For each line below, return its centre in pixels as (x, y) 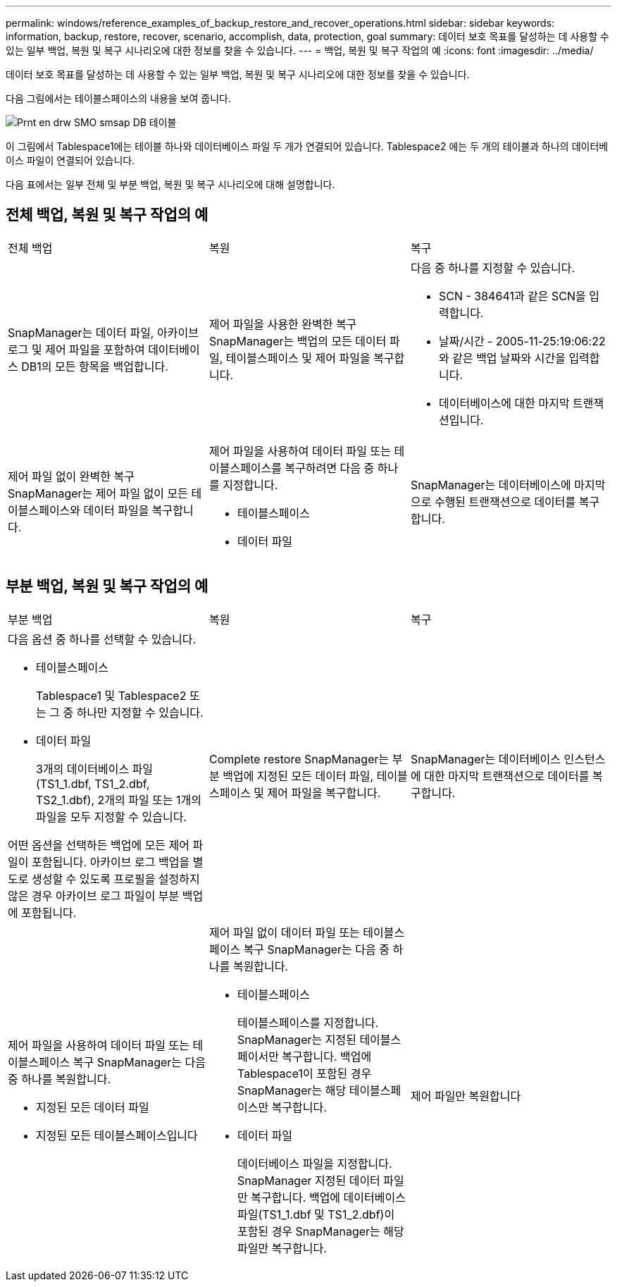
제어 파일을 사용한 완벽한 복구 (283, 324)
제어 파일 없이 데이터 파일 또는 (284, 932)
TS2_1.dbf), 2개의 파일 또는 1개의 (119, 800)
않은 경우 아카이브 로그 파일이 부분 (94, 895)
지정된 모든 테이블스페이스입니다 (117, 1135)
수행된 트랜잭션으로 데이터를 (505, 501)
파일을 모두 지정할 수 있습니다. (111, 817)
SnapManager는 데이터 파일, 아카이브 (103, 332)
